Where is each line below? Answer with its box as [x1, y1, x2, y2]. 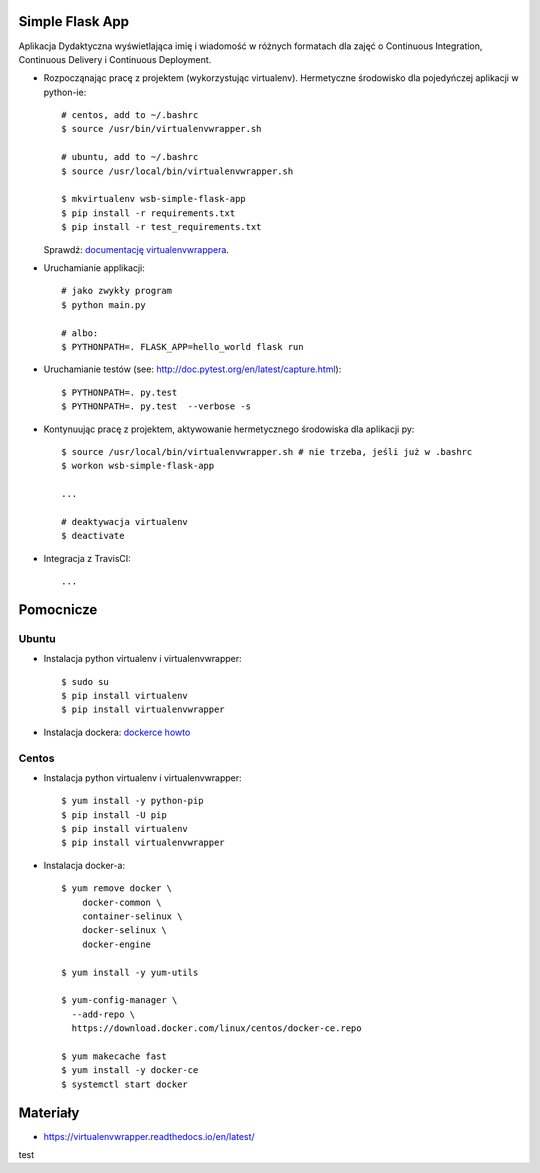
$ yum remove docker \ [61, 883, 173, 894]
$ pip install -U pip [61, 809, 167, 820]
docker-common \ [81, 896, 162, 908]
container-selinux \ [81, 911, 183, 922]
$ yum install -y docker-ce [61, 1065, 199, 1076]
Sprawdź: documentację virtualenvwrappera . [43, 243, 230, 255]
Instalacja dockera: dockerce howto [43, 726, 191, 738]
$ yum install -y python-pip [61, 795, 204, 807]
